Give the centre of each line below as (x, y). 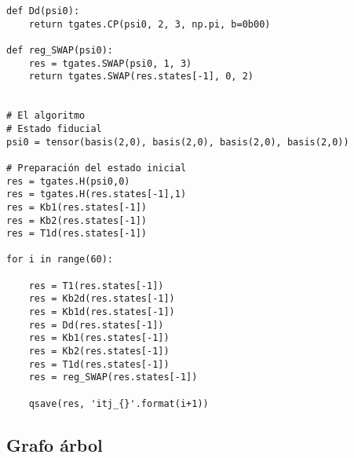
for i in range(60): (60, 260)
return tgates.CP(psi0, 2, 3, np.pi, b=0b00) (150, 24)
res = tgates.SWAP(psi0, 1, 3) (110, 63)
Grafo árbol (55, 444)
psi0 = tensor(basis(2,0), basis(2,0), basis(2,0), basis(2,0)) (178, 142)
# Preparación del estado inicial (97, 168)
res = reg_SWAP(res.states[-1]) (113, 377)
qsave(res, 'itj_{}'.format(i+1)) (119, 403)
